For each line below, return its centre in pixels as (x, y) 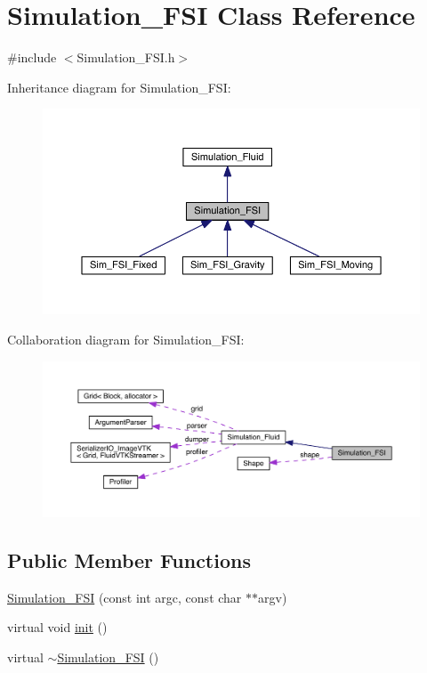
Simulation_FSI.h (126, 57)
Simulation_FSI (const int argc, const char (125, 597)
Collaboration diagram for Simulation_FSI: (126, 339)
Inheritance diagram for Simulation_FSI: (119, 87)
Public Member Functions (129, 559)
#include (32, 57)
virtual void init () (57, 627)
